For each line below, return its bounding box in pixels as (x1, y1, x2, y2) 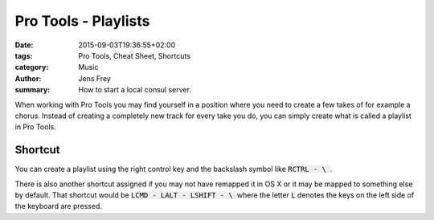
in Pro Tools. (14, 122, 56, 132)
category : (14, 63, 49, 72)
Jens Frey (78, 73, 112, 84)
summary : (14, 85, 51, 95)
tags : (14, 51, 33, 60)
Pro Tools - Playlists (14, 12, 150, 30)
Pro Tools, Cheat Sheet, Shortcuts (78, 51, 190, 60)
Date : (14, 40, 34, 50)
